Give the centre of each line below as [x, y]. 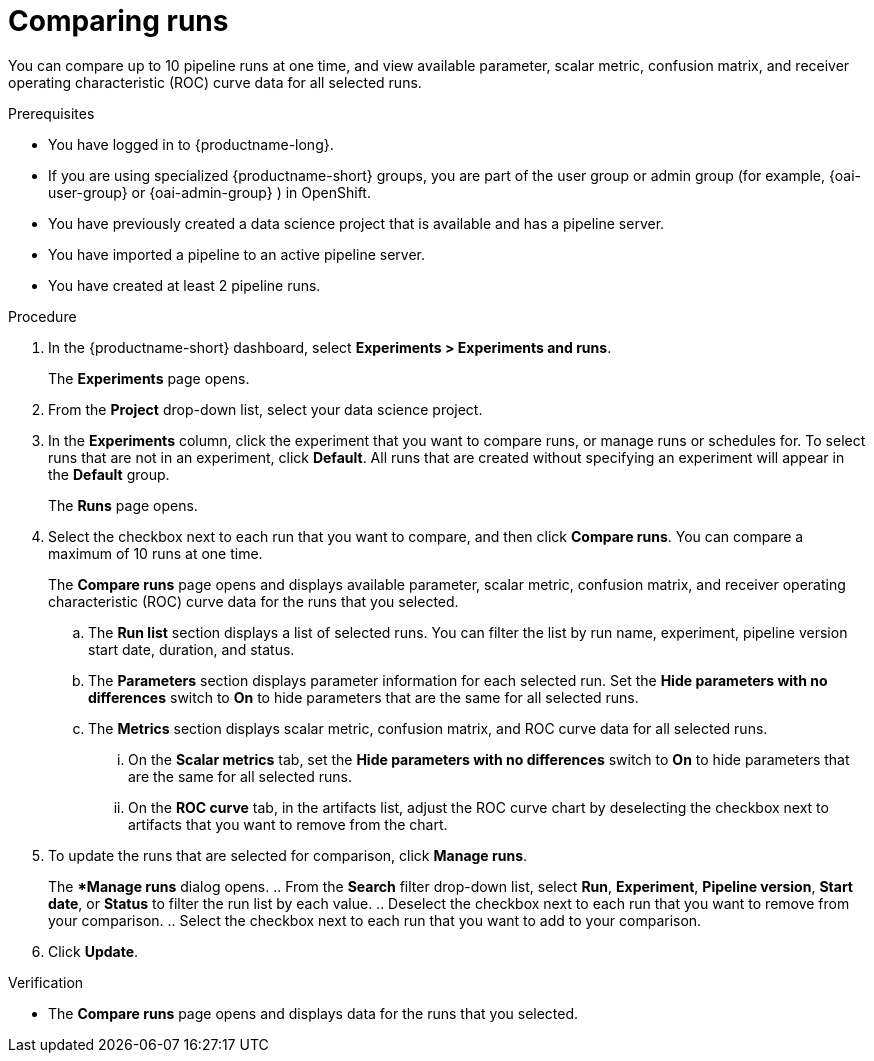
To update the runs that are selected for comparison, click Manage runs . [288, 855]
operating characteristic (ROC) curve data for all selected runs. [215, 82]
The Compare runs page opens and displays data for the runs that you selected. [313, 1013]
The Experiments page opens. [149, 378]
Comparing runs [118, 21]
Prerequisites [51, 113]
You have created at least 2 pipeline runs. [184, 285]
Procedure [42, 316]
